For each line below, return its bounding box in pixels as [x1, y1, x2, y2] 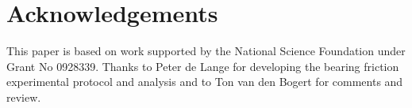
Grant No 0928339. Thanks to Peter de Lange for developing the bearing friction [6, 58, 399, 74]
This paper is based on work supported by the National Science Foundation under [6, 43, 406, 59]
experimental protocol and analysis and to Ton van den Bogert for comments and [6, 73, 403, 90]
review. [6, 88, 41, 105]
